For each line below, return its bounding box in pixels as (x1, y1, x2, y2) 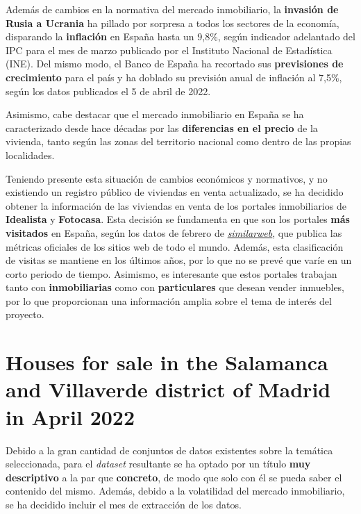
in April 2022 (6, 402, 135, 431)
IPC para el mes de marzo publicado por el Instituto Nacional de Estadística (6, 42, 333, 57)
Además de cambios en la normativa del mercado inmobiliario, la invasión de (6, 2, 339, 16)
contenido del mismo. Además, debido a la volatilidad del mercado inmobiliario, (6, 483, 345, 498)
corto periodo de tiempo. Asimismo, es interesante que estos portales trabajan (6, 266, 337, 281)
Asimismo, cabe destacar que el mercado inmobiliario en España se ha (6, 107, 304, 122)
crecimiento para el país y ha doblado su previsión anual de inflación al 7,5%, (6, 69, 342, 84)
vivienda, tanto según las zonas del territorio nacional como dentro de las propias (6, 134, 351, 149)
